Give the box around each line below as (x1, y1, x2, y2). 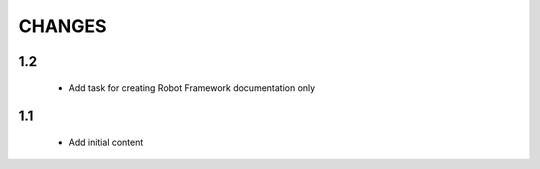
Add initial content (68, 136, 144, 148)
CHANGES (18, 15, 107, 37)
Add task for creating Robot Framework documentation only (68, 81, 316, 94)
